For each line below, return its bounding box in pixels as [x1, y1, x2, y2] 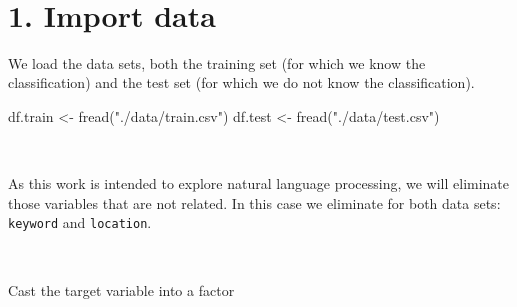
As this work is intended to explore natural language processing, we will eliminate [8, 173, 510, 194]
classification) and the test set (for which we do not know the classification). [8, 72, 475, 93]
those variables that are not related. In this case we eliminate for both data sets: [8, 192, 501, 213]
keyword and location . [8, 212, 152, 233]
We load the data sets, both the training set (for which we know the [8, 52, 426, 73]
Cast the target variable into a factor [8, 279, 235, 300]
